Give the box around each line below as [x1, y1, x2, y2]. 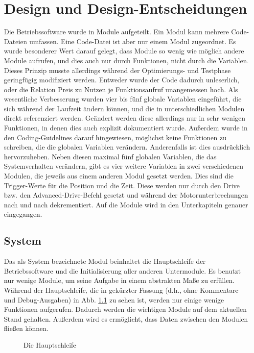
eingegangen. [4, 209, 42, 219]
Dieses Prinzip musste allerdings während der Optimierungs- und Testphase [4, 65, 231, 75]
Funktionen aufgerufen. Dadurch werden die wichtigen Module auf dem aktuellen [4, 304, 247, 314]
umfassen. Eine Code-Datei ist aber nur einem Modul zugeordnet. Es [29, 36, 236, 46]
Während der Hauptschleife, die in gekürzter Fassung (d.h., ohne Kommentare [4, 284, 238, 295]
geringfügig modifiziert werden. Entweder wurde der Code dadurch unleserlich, [4, 75, 239, 85]
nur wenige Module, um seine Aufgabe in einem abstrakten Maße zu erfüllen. [4, 275, 235, 285]
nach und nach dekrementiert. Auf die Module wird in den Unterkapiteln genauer [4, 199, 248, 209]
